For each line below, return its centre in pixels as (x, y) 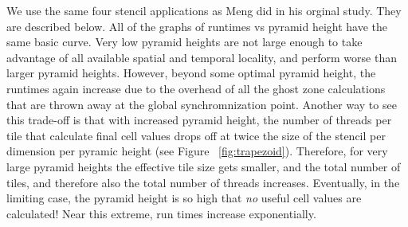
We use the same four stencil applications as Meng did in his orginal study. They (204, 10)
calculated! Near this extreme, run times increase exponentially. (161, 213)
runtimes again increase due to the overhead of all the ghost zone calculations (196, 88)
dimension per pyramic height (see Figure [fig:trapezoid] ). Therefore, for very (197, 151)
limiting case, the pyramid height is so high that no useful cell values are (184, 198)
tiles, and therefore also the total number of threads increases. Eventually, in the (203, 182)
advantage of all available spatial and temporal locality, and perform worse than (202, 57)
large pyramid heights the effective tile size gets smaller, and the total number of (204, 166)
